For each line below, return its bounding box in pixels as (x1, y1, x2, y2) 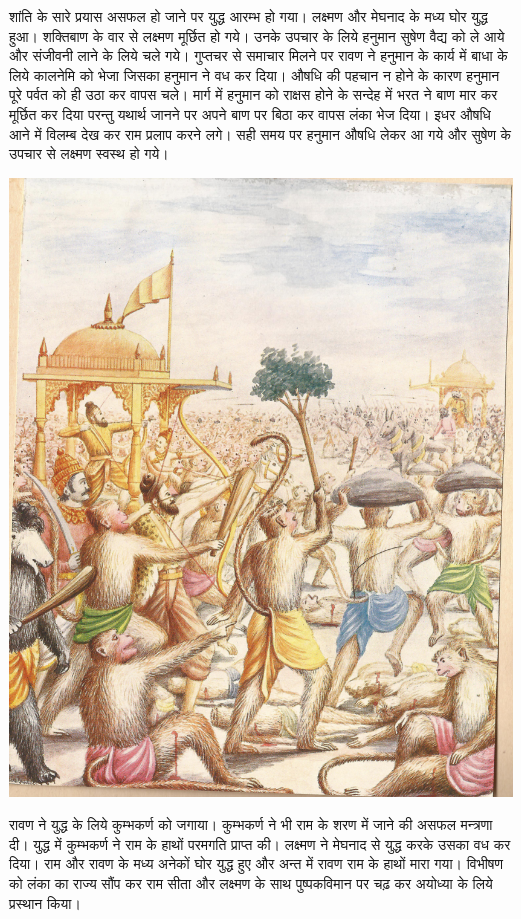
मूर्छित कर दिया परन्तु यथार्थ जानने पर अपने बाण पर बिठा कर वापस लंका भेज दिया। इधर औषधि (9, 103, 491, 124)
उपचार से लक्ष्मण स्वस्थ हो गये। (9, 143, 169, 164)
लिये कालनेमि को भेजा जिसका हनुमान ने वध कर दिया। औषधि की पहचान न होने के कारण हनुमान (9, 64, 500, 85)
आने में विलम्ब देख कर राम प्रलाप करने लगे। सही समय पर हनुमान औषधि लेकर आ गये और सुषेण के (9, 123, 512, 144)
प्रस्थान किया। (9, 892, 81, 913)
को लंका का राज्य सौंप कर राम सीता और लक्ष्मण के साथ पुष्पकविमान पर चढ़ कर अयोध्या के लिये (9, 872, 493, 893)
